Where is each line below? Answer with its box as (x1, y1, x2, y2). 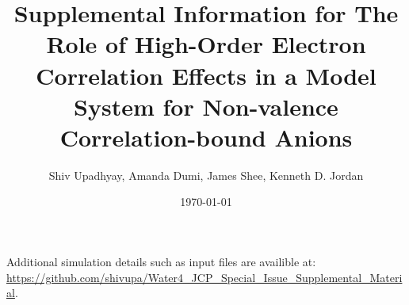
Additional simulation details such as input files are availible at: (6, 254, 316, 270)
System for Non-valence (74, 90, 338, 122)
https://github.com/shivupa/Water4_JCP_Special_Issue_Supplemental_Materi (6, 269, 403, 285)
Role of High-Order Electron (46, 28, 366, 60)
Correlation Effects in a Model (36, 59, 377, 91)
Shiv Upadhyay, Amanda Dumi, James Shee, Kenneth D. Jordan (48, 166, 364, 183)
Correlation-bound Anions (59, 120, 353, 153)
